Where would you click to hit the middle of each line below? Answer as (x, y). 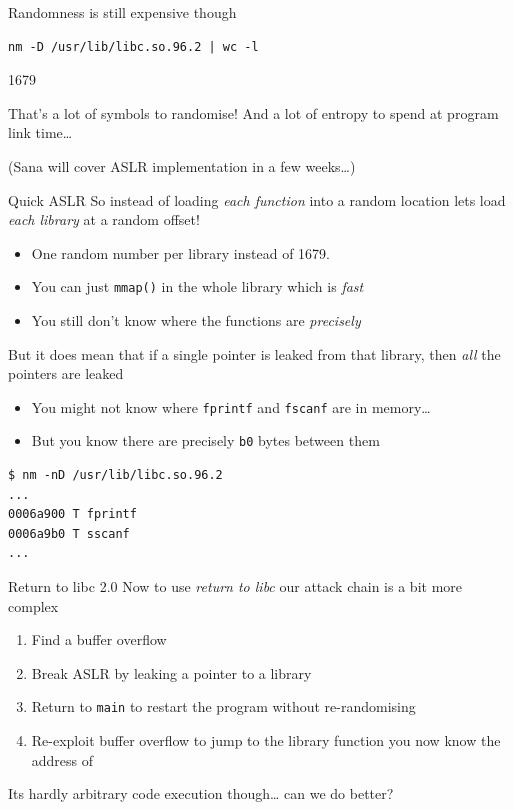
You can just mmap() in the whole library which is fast (197, 286)
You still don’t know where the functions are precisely (196, 320)
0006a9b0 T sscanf (69, 533)
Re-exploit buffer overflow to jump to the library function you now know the (266, 740)
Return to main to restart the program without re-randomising (223, 706)
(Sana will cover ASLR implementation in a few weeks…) (182, 165)
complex (33, 605)
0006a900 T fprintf (72, 514)
